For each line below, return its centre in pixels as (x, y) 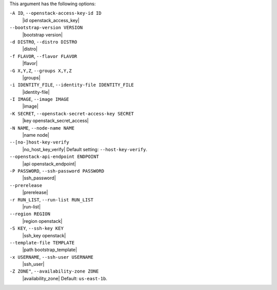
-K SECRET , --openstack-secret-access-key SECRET (72, 113)
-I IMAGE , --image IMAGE (39, 99)
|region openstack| (42, 221)
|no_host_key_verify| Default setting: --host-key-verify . (85, 149)
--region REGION (30, 214)
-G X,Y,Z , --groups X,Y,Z (41, 70)
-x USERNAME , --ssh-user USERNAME (51, 257)
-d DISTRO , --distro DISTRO (43, 42)
